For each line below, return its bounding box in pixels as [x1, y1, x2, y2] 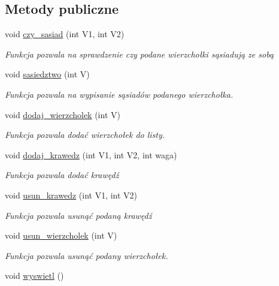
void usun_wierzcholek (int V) [5, 229, 117, 242]
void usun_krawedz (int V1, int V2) [5, 188, 138, 201]
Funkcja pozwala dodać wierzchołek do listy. [5, 128, 165, 141]
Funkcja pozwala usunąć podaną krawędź [5, 209, 152, 221]
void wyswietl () [5, 269, 64, 282]
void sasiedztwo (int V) [5, 68, 90, 80]
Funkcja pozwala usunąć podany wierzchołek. [5, 249, 168, 261]
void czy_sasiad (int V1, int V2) [5, 28, 125, 40]
